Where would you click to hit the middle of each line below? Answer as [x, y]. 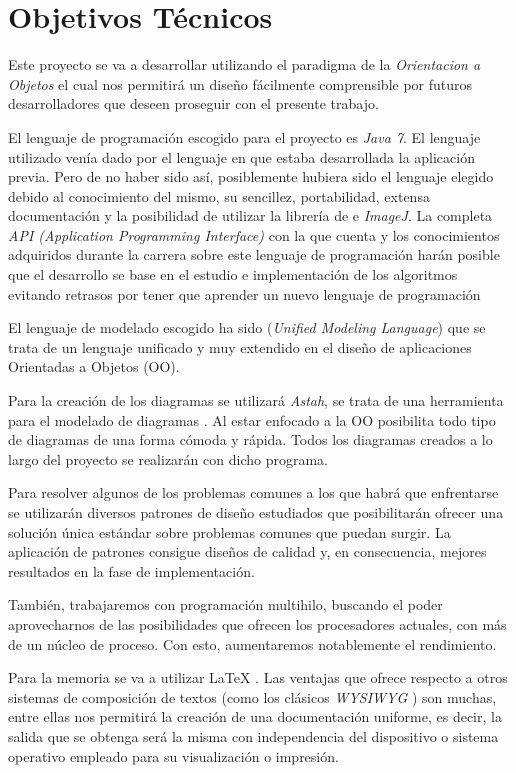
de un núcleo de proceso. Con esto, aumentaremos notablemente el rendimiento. [252, 643]
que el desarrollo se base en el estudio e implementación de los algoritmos [233, 274]
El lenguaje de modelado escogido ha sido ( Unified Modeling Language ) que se [247, 327]
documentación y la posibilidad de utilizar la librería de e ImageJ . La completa [250, 215]
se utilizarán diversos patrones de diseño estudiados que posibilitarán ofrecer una [256, 512]
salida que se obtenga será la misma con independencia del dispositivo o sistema [253, 735]
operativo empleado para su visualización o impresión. [173, 755]
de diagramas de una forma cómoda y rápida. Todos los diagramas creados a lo [250, 439]
